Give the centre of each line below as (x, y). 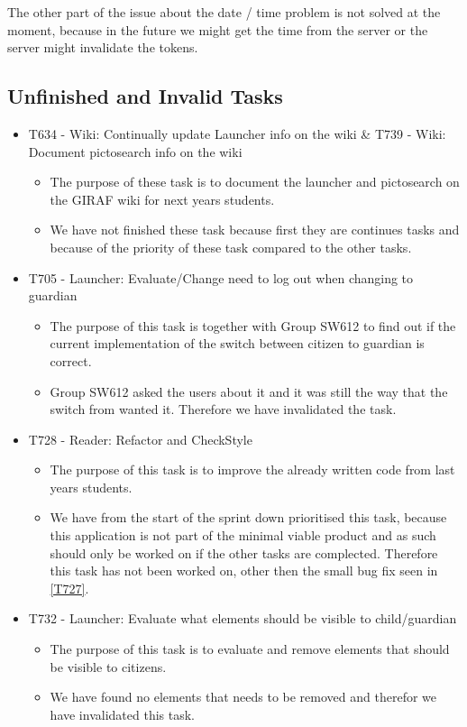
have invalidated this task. (122, 714)
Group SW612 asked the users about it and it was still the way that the (249, 391)
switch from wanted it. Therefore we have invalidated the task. (223, 409)
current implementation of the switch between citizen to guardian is (237, 343)
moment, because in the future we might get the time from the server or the (218, 29)
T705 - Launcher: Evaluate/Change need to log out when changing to (221, 277)
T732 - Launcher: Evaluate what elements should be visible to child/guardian (243, 618)
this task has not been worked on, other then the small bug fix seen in (244, 571)
